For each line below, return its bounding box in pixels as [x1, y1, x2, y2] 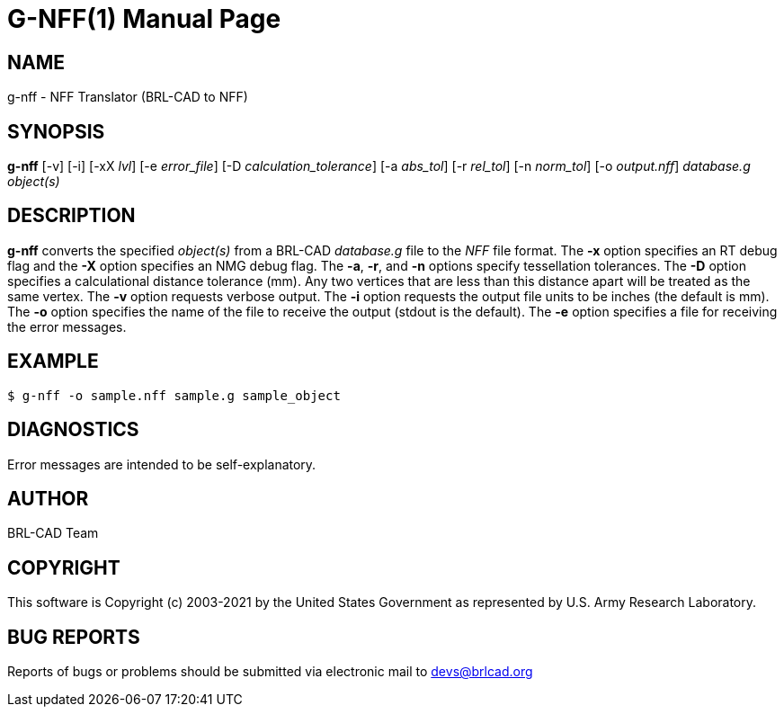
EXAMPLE [7, 350, 99, 373]
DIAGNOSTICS [7, 418, 139, 442]
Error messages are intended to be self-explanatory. [7, 456, 316, 472]
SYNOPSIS [7, 120, 105, 143]
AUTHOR [7, 486, 89, 510]
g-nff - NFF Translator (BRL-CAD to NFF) [7, 89, 248, 105]
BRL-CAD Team [7, 525, 99, 541]
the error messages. [7, 318, 127, 335]
